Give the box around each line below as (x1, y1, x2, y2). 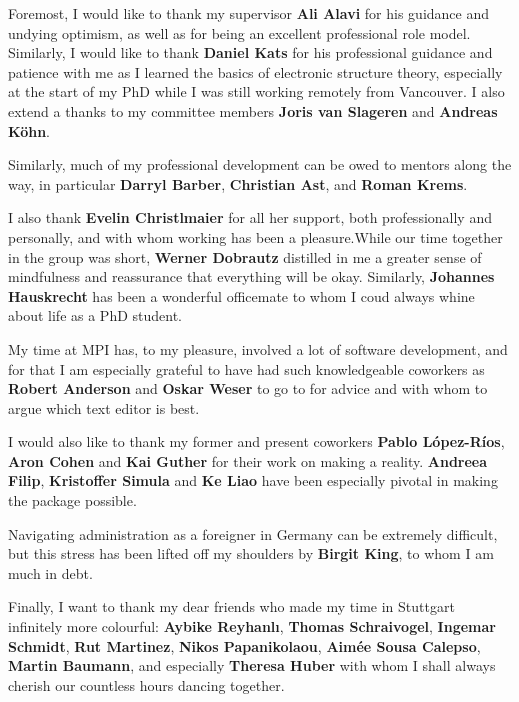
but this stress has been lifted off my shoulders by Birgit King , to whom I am (8, 543, 494, 564)
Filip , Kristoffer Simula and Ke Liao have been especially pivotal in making (8, 470, 498, 491)
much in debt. (8, 562, 93, 583)
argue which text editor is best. (8, 397, 200, 418)
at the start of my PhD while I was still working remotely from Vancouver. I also (8, 81, 505, 102)
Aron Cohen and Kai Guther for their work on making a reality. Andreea (8, 450, 488, 471)
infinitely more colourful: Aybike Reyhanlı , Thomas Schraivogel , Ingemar (8, 616, 496, 637)
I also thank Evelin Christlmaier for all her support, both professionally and (8, 207, 492, 228)
